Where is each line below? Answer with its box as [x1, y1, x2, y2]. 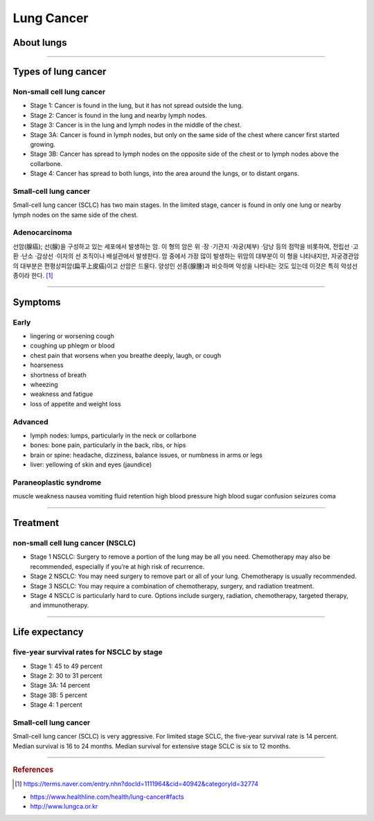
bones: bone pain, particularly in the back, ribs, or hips [30, 441, 186, 449]
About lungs [12, 37, 67, 48]
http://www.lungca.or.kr [30, 802, 98, 811]
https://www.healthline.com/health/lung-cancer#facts [30, 793, 184, 801]
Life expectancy [12, 626, 84, 638]
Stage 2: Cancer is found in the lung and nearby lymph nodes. [30, 111, 208, 119]
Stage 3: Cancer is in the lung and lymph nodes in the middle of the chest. [30, 121, 242, 129]
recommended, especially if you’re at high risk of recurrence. [30, 562, 205, 570]
